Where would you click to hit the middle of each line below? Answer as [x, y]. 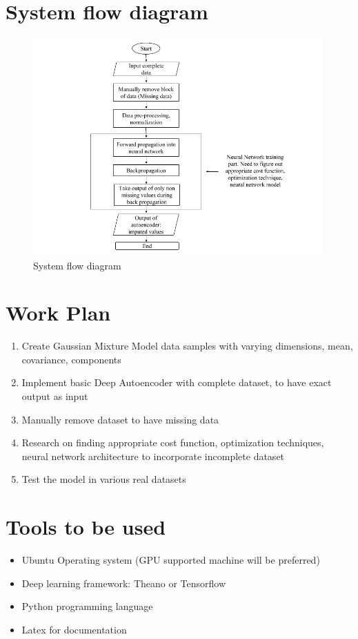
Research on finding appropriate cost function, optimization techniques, [173, 442]
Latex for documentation [74, 629]
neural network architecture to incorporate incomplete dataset [153, 456]
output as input [55, 396]
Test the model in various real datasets [104, 479]
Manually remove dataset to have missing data [120, 419]
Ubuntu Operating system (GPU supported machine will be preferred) [171, 560]
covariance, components [71, 359]
